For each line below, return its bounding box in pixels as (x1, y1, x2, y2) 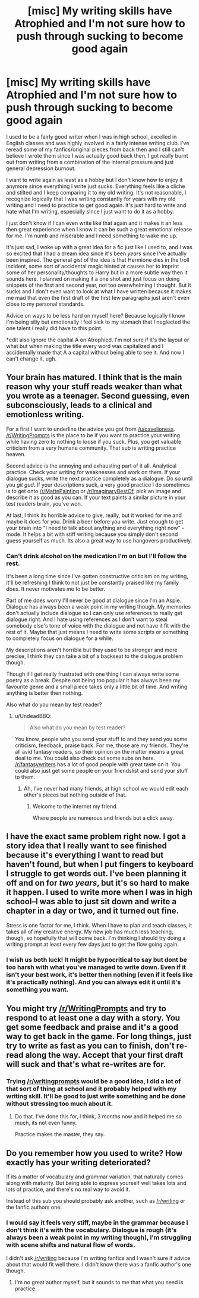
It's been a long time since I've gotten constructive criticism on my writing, (6, 573, 189, 580)
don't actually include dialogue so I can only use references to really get (6, 610, 183, 617)
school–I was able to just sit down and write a (6, 896, 177, 907)
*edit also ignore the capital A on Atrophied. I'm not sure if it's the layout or (6, 336, 189, 343)
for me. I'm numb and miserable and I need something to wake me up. (6, 232, 178, 239)
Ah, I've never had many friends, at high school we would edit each (23, 785, 189, 792)
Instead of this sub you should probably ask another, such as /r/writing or (6, 1197, 186, 1205)
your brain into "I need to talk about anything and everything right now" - (6, 524, 185, 531)
